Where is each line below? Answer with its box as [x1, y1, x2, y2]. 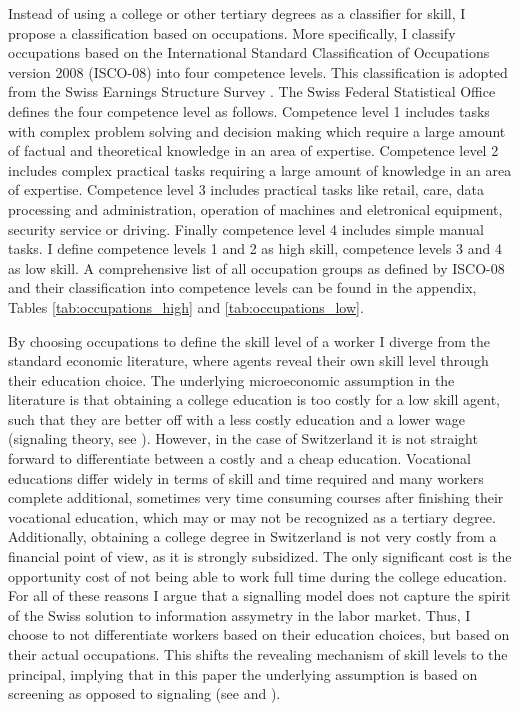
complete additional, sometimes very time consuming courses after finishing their [8, 487, 504, 508]
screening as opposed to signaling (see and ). [8, 683, 281, 704]
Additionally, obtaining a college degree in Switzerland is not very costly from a [8, 526, 497, 547]
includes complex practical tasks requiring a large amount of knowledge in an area [8, 159, 512, 180]
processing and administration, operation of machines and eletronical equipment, [8, 198, 503, 219]
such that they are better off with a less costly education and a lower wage [8, 408, 465, 429]
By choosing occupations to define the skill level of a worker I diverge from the [8, 330, 490, 351]
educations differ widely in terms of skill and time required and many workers [8, 467, 484, 488]
